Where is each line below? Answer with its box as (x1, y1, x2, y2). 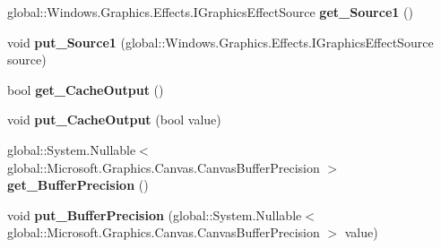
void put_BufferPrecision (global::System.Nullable (7, 205, 302, 224)
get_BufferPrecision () (7, 175, 149, 194)
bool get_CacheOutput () (7, 80, 164, 98)
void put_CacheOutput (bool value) (7, 110, 221, 129)
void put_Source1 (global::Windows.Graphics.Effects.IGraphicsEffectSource (7, 32, 434, 51)
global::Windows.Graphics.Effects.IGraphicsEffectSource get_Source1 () (7, 3, 413, 21)
